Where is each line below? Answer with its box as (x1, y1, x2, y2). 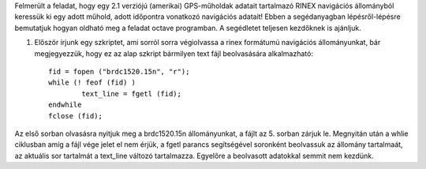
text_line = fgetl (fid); (81, 89, 181, 98)
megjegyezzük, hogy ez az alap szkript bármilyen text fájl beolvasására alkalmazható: (34, 48, 313, 58)
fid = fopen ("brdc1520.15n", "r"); (48, 67, 190, 76)
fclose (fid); (48, 111, 103, 120)
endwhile (48, 100, 82, 110)
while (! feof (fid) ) (48, 78, 136, 87)
